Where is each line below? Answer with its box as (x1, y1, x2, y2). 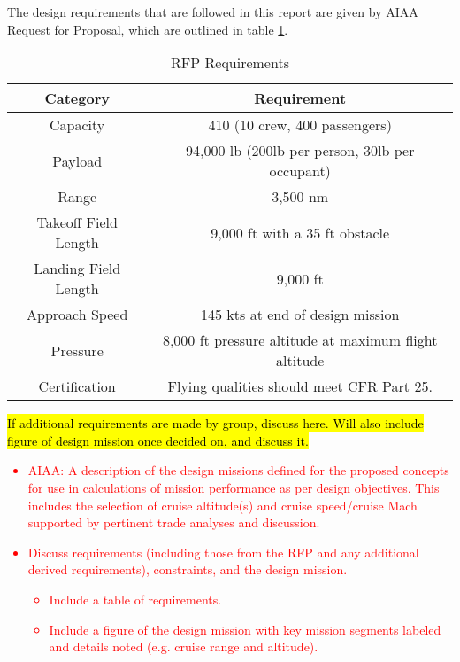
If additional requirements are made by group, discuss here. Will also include (7, 414, 424, 432)
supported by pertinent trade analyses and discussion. (27, 513, 320, 532)
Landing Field (34, 258, 121, 279)
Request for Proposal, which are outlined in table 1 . (7, 19, 288, 38)
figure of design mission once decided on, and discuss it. (7, 431, 309, 449)
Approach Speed (27, 304, 128, 325)
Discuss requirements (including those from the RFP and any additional (27, 542, 419, 561)
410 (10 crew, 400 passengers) (208, 114, 392, 136)
